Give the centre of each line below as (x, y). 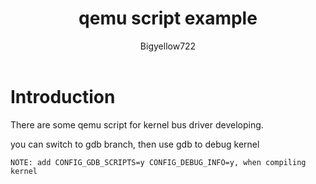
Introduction (63, 96)
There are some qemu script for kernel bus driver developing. (137, 124)
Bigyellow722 (168, 46)
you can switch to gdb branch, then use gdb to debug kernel (135, 144)
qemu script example (168, 18)
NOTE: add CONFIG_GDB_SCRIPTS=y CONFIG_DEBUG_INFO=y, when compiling (158, 162)
